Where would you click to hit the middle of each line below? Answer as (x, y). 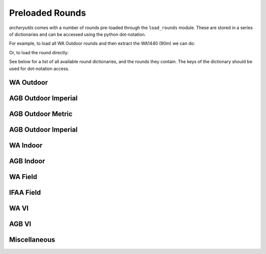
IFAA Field (25, 193)
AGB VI (20, 224)
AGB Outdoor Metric (41, 114)
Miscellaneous (32, 240)
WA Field (23, 177)
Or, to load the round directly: (39, 52)
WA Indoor (26, 145)
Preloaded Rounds (48, 13)
